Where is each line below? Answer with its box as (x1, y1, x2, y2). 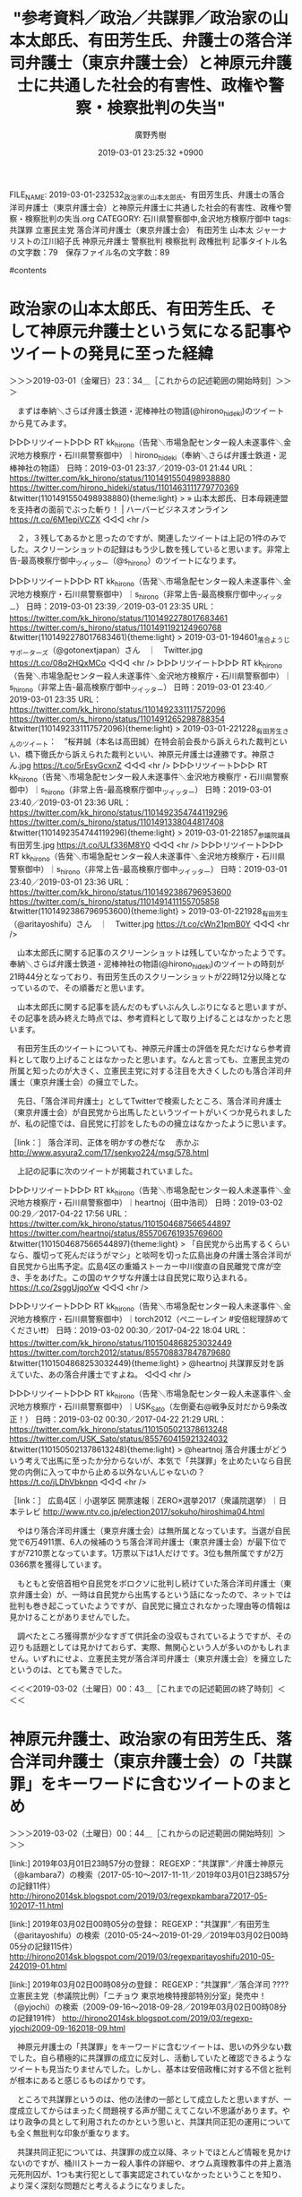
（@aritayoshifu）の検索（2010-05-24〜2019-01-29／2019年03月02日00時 (9, 1929, 289, 1941)
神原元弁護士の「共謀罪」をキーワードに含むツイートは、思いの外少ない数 (16, 2041, 292, 2052)
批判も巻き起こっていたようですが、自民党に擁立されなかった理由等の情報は (9, 1600, 291, 1611)
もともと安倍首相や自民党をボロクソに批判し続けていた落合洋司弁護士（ (16, 1578, 284, 1588)
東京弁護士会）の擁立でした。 (32, 1077, 143, 1087)
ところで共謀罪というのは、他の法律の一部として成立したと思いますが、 (16, 2094, 284, 2105)
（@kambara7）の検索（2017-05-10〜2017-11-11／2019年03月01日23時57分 (9, 1869, 290, 1880)
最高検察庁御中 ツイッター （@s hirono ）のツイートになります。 (21, 555, 242, 567)
